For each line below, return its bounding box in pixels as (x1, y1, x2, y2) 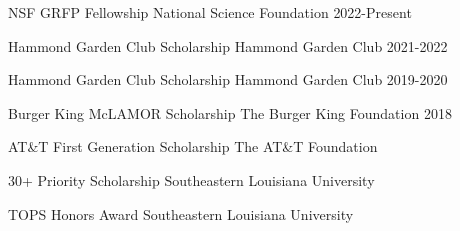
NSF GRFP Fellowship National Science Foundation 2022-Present (8, 2, 412, 22)
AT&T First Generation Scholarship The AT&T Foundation (8, 136, 378, 157)
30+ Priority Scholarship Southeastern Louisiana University (8, 169, 375, 190)
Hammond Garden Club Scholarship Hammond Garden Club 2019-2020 (8, 69, 448, 90)
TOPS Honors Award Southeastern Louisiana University (8, 203, 354, 224)
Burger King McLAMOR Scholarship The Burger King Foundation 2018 (8, 102, 452, 123)
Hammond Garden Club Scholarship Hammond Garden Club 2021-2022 (8, 35, 448, 56)
